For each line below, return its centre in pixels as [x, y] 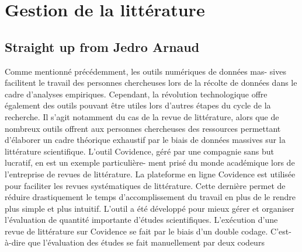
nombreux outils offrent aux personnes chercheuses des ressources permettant [143, 128]
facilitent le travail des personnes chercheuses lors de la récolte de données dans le [151, 83]
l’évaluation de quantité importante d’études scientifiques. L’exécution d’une [141, 220]
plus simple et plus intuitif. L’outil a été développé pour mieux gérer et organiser [150, 208]
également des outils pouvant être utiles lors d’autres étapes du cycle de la [138, 105]
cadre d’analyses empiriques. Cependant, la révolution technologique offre [136, 94]
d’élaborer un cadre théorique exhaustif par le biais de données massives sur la [145, 140]
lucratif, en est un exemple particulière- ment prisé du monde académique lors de [150, 162]
